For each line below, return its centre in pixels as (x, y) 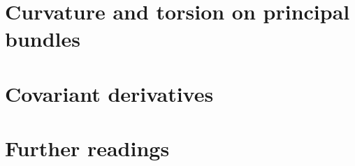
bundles (43, 39)
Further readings (87, 148)
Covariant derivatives (109, 93)
